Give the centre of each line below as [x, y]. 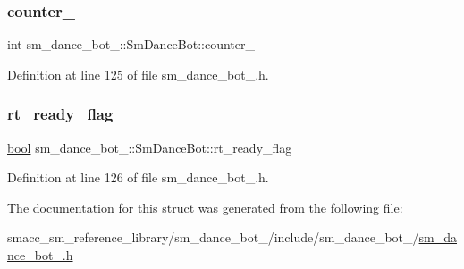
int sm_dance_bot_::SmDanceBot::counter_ [131, 44]
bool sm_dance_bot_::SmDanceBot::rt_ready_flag [150, 147]
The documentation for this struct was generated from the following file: [205, 207]
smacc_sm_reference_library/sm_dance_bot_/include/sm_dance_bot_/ [213, 237]
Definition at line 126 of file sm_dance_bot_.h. [138, 177]
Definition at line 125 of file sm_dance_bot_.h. [138, 74]
